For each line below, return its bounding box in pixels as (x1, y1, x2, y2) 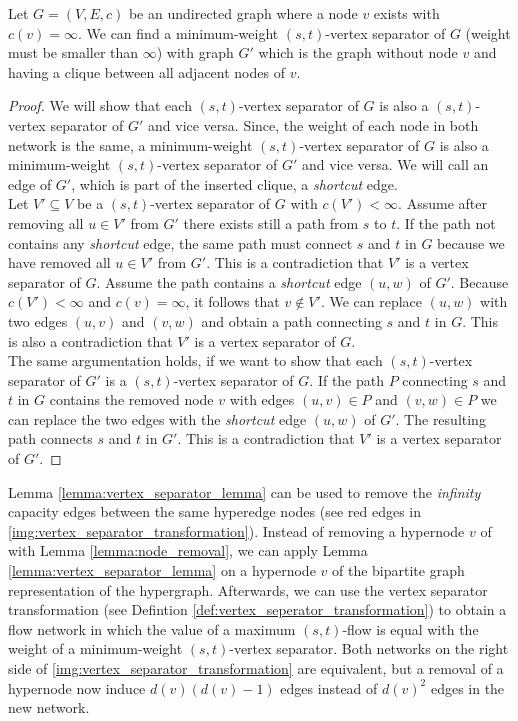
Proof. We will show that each (8, 95, 192, 116)
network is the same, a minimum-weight (8, 134, 253, 155)
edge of (8, 173, 52, 194)
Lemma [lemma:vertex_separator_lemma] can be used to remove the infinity (8, 481, 481, 502)
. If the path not (396, 212, 496, 233)
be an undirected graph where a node (128, 3, 358, 23)
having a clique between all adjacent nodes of (8, 61, 285, 82)
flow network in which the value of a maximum (8, 618, 296, 639)
